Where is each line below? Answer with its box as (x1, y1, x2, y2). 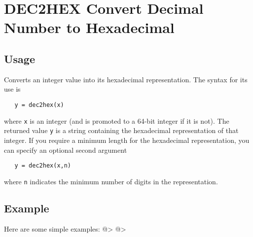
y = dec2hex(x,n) (14, 162, 72, 169)
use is (4, 84, 21, 94)
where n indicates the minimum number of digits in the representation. (4, 176, 218, 186)
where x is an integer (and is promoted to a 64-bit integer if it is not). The (4, 115, 229, 126)
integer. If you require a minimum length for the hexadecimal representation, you (4, 135, 250, 145)
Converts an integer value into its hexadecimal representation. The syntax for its (4, 74, 248, 84)
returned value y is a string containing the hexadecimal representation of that (4, 125, 239, 135)
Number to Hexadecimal (4, 17, 175, 37)
